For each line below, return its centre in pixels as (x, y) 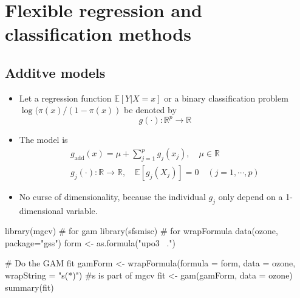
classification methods (98, 34)
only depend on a (251, 196)
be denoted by (150, 110)
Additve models (55, 72)
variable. (82, 210)
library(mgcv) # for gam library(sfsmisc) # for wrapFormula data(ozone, (141, 231)
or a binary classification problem (226, 98)
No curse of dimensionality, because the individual (112, 196)
